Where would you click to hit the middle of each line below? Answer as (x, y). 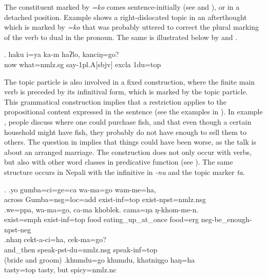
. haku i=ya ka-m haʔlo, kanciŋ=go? (62, 54)
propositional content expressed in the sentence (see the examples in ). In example (133, 112)
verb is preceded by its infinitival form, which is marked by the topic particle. (126, 92)
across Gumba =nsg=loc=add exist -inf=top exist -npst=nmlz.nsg (105, 199)
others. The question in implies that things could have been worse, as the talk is (130, 142)
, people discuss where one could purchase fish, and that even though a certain (128, 121)
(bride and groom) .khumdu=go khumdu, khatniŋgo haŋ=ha (100, 259)
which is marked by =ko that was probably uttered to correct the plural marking (132, 27)
